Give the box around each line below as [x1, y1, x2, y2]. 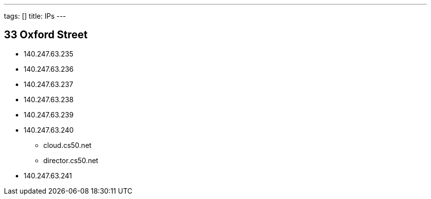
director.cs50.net [43, 156, 98, 165]
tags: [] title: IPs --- [4, 12, 66, 20]
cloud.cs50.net [43, 141, 92, 149]
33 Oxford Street [4, 28, 88, 41]
